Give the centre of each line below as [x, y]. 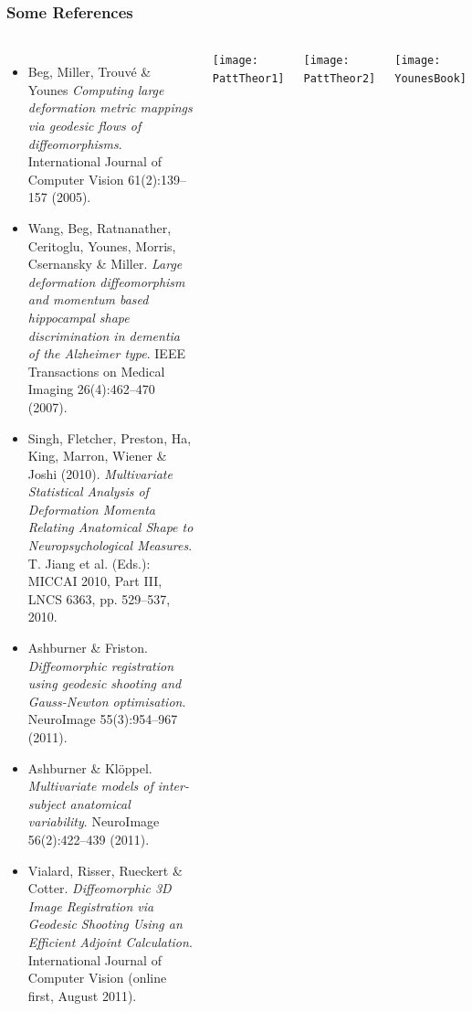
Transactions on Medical [96, 371]
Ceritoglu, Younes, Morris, [102, 245]
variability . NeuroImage [94, 821]
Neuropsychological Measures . [110, 545]
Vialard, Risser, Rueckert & [105, 870]
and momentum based [88, 299]
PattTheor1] [248, 78]
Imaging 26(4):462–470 [91, 389]
